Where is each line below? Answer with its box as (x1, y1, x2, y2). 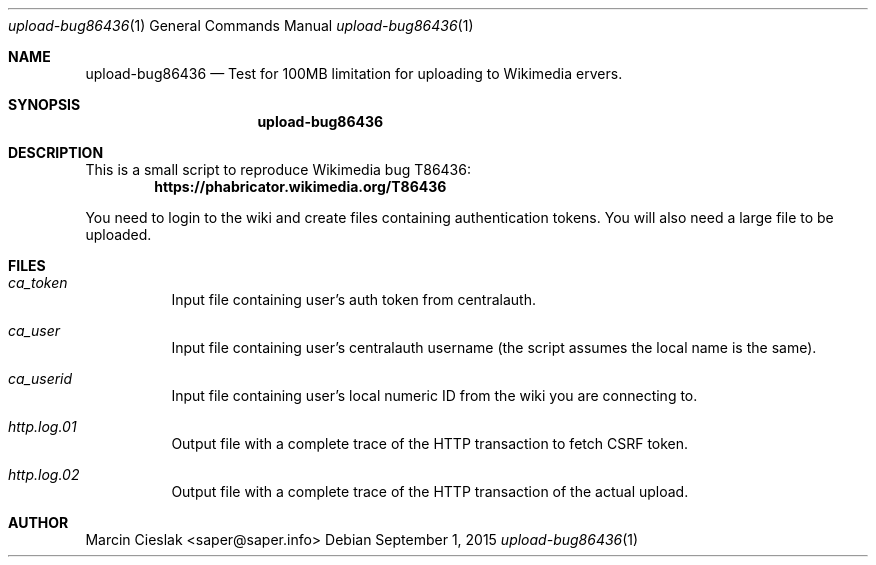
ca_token (8, 274, 68, 291)
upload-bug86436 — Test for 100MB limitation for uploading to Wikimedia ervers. (85, 65, 623, 82)
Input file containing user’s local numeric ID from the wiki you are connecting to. (171, 387, 698, 404)
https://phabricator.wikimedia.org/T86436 (154, 178, 447, 195)
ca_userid (8, 370, 73, 387)
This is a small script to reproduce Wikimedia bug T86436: (85, 161, 471, 178)
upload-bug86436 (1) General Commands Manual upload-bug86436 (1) (8, 17, 474, 34)
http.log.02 (8, 466, 80, 483)
